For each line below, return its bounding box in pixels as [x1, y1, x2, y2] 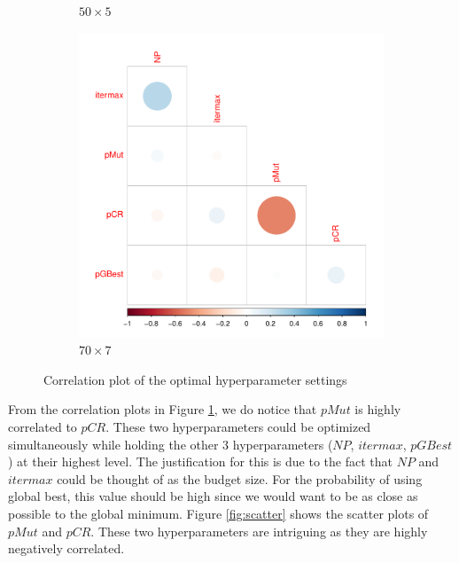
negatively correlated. [8, 539, 125, 558]
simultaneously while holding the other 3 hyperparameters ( [8, 434, 333, 453]
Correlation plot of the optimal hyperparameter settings [43, 370, 347, 388]
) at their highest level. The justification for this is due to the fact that [8, 452, 393, 471]
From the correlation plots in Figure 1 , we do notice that [8, 400, 317, 418]
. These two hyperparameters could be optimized [105, 417, 371, 435]
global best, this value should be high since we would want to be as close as [8, 487, 418, 505]
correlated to [8, 417, 77, 435]
